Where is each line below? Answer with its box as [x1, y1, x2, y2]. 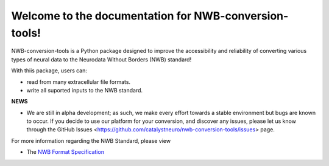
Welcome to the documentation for [11, 9, 192, 22]
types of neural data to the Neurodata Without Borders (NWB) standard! [11, 55, 192, 63]
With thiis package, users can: [11, 67, 88, 74]
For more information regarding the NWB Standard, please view [11, 137, 171, 144]
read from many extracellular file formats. [26, 78, 131, 85]
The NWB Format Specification [26, 148, 105, 156]
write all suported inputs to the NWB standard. [26, 86, 143, 94]
